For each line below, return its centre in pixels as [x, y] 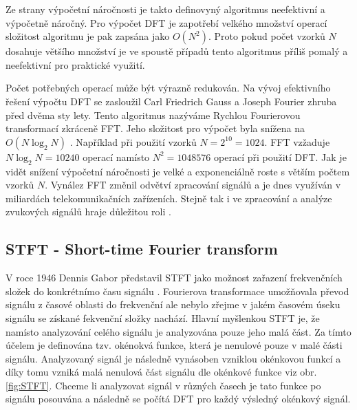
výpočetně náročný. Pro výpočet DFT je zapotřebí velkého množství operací [166, 22]
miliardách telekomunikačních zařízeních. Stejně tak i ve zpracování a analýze [169, 198]
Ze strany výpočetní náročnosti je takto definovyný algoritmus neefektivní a [165, 9]
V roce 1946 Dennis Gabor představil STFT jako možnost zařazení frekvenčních [174, 278]
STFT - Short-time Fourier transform [142, 249]
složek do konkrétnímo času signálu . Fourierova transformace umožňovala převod [177, 291]
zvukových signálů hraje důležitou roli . [88, 212]
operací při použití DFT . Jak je [280, 157]
